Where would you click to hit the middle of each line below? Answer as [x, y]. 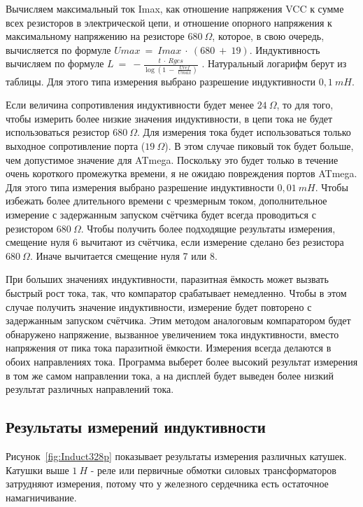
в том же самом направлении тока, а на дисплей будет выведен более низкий [170, 375]
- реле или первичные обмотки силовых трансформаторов [213, 470]
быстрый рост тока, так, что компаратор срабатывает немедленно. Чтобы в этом [176, 293]
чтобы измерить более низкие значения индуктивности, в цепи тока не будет [169, 118]
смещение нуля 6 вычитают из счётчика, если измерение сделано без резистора [175, 242]
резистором [30, 228]
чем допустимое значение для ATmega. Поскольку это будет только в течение [172, 159]
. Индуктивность [285, 49]
